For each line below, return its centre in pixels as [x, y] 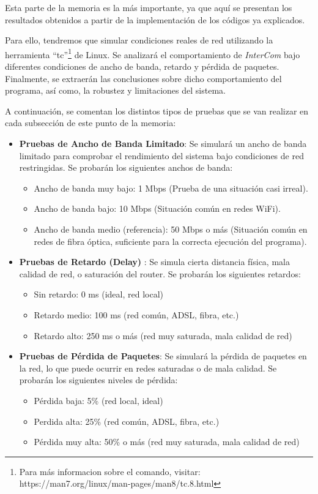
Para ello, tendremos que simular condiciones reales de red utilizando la [139, 40]
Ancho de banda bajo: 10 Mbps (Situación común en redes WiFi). [157, 208]
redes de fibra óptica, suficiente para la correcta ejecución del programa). [170, 241]
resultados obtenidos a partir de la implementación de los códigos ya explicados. [155, 19]
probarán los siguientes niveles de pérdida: [98, 380]
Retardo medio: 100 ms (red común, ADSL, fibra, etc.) [136, 314]
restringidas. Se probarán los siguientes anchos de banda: [126, 167]
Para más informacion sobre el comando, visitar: [110, 471]
